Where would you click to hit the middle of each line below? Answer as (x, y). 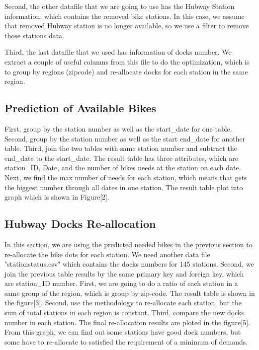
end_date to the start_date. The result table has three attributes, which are (121, 158)
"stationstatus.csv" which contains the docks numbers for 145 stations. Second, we (129, 264)
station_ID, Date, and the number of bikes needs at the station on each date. (123, 168)
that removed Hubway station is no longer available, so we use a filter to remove (127, 26)
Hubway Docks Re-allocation (80, 224)
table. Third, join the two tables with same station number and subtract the (121, 148)
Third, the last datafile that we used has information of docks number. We (118, 52)
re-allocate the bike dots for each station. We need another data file (107, 254)
